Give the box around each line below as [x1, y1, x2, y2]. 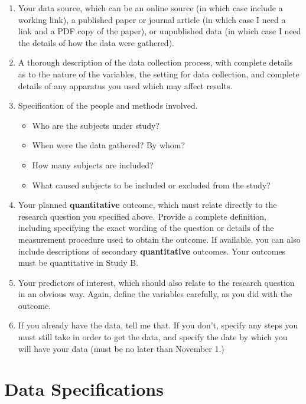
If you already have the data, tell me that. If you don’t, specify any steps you [18, 319, 298, 331]
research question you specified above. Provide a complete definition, [18, 210, 266, 222]
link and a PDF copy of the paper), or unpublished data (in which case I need [18, 25, 301, 37]
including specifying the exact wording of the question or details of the [18, 221, 274, 234]
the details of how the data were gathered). [18, 36, 174, 48]
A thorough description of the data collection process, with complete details [18, 56, 293, 69]
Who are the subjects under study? [32, 119, 159, 131]
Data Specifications [4, 377, 164, 401]
